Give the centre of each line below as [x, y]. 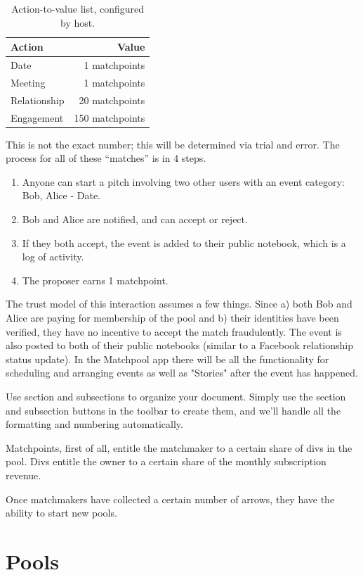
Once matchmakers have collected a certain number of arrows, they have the [170, 499]
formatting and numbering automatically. [94, 424]
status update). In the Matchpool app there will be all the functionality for [167, 359]
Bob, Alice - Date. [61, 195]
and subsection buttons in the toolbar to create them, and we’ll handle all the [173, 410]
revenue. [24, 475]
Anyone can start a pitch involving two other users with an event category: [183, 181]
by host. [78, 22]
